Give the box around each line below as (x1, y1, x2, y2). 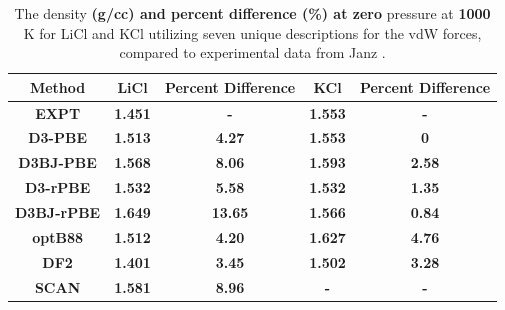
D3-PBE (28, 127, 88, 148)
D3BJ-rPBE (15, 202, 101, 222)
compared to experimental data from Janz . (119, 42, 386, 63)
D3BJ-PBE (18, 152, 97, 173)
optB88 (32, 226, 84, 247)
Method (29, 76, 86, 97)
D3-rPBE (24, 177, 91, 198)
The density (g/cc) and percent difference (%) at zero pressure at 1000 (14, 3, 491, 23)
